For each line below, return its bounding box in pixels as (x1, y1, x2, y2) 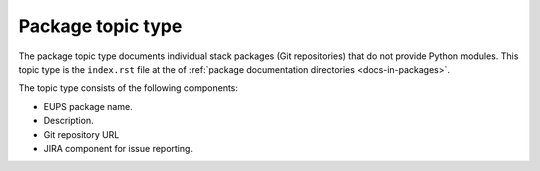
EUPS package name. (43, 100, 134, 112)
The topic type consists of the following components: (18, 82, 239, 94)
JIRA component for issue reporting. (43, 142, 194, 154)
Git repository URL (43, 128, 120, 140)
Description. (43, 115, 94, 127)
